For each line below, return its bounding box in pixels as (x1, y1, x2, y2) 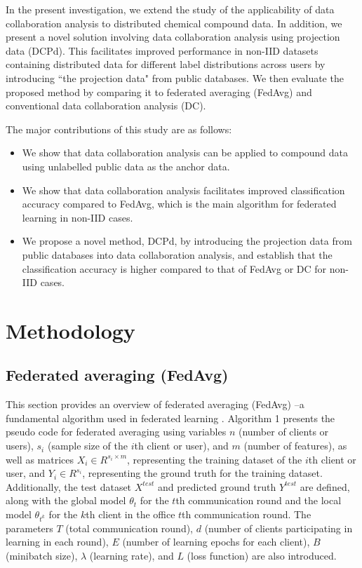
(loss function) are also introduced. (187, 548, 337, 562)
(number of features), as (243, 438, 347, 453)
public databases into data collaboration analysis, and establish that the (22, 247, 333, 262)
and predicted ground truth (158, 479, 276, 494)
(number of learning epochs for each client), (122, 534, 310, 549)
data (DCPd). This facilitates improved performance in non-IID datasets (6, 43, 319, 58)
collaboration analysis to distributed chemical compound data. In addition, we (6, 15, 342, 30)
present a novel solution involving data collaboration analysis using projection (6, 29, 340, 44)
